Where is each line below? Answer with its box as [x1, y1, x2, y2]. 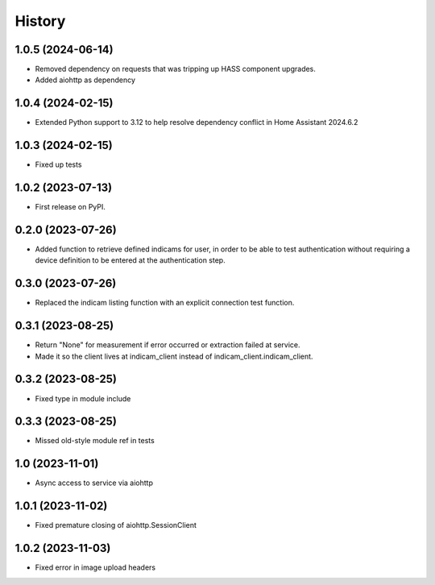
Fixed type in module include [35, 393, 131, 403]
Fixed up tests [35, 160, 82, 169]
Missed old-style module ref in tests [35, 436, 155, 446]
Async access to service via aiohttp [35, 478, 153, 487]
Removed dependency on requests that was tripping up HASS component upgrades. [35, 64, 316, 74]
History [14, 12, 66, 30]
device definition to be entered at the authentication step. [35, 255, 226, 265]
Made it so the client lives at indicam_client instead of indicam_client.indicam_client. [35, 351, 313, 361]
